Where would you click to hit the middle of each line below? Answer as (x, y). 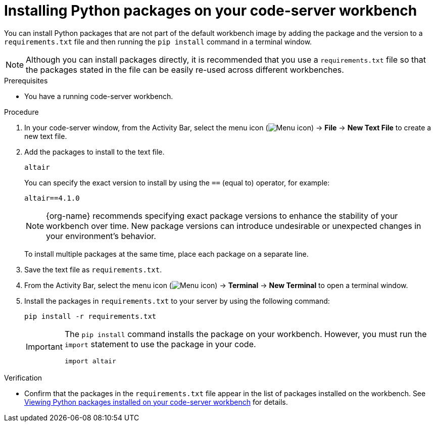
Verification (23, 377)
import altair (90, 361)
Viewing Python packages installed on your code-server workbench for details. (156, 402)
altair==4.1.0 (52, 198)
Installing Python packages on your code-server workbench (211, 11)
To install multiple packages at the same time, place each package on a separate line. (166, 254)
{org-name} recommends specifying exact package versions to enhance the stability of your (222, 216)
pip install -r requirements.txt (90, 316)
